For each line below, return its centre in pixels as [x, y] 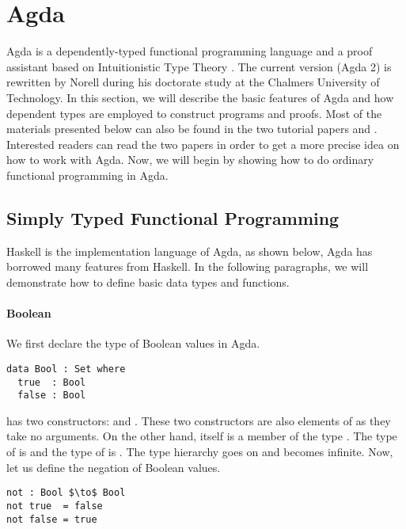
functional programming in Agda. [87, 175]
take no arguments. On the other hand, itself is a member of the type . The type [202, 436]
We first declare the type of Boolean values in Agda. [133, 343]
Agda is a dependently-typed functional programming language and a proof [190, 51]
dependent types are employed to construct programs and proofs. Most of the [194, 113]
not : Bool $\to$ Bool [66, 493]
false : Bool [52, 396]
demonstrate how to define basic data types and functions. [148, 282]
